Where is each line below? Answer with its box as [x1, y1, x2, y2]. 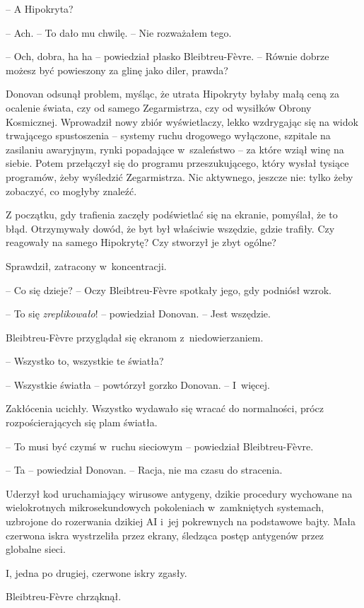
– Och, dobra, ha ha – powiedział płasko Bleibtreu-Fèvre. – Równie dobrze [6, 49, 329, 64]
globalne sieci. [6, 542, 66, 556]
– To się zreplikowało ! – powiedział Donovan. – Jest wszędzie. [6, 306, 271, 321]
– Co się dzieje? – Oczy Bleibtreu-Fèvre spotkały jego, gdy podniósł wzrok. [6, 282, 331, 297]
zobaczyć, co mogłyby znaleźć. [6, 183, 137, 198]
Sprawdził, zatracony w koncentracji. [6, 258, 167, 273]
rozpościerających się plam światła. [6, 415, 158, 430]
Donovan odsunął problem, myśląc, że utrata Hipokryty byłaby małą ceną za [6, 86, 339, 101]
